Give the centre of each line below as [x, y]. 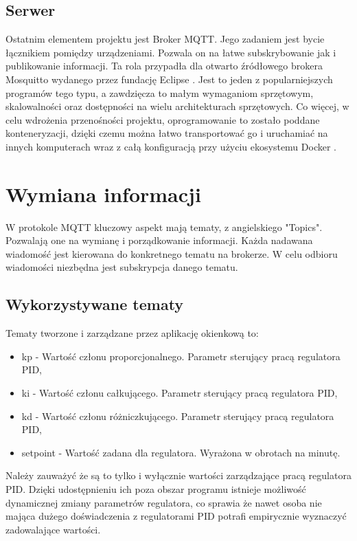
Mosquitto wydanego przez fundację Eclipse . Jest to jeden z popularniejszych [169, 79]
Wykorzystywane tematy [95, 304]
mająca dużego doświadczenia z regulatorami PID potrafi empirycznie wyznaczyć [176, 516]
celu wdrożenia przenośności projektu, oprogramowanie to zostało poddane [163, 119]
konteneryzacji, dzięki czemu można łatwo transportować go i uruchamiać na [167, 133]
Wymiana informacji [103, 194]
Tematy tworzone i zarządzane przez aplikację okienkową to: [132, 333]
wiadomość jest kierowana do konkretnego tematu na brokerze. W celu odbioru [172, 253]
